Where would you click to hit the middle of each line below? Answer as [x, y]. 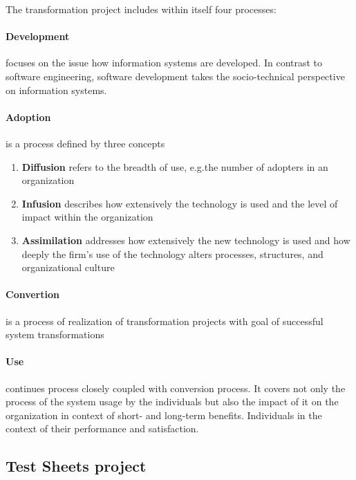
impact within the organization [87, 217]
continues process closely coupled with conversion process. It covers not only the [176, 388]
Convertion [32, 294]
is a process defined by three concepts [85, 143]
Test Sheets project [76, 466]
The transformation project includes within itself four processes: [141, 9]
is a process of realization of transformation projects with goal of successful [165, 321]
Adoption [28, 117]
